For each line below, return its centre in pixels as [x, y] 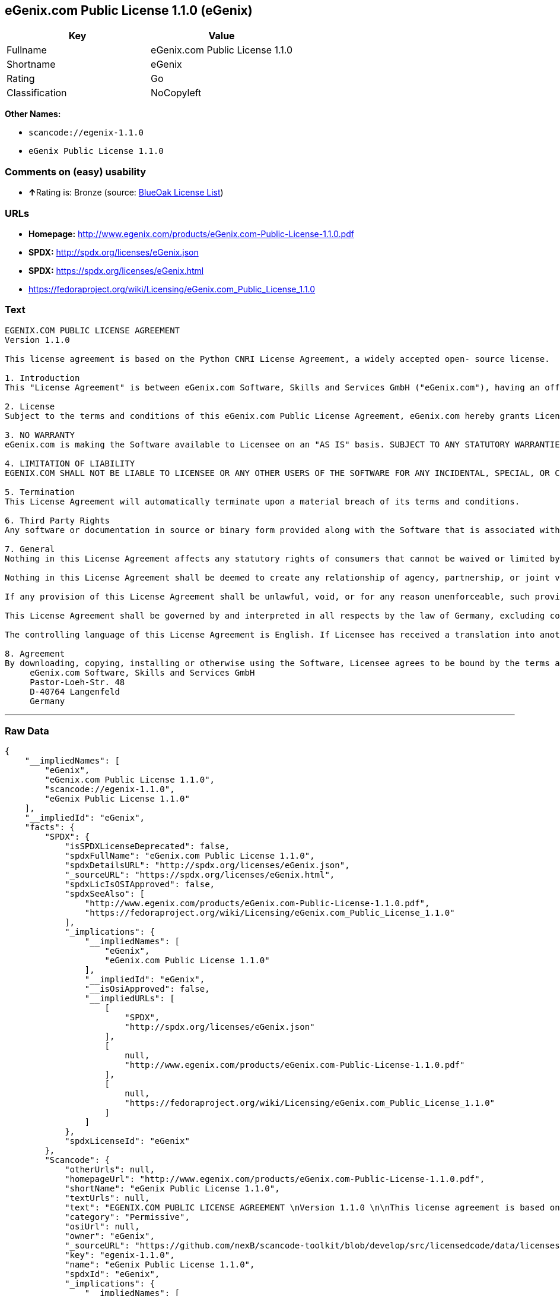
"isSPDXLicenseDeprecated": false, [147, 846]
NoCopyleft [176, 93]
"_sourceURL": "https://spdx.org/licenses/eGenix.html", [200, 875]
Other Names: [33, 114]
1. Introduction [42, 378]
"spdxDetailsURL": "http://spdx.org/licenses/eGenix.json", [207, 865]
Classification [37, 93]
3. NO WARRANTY [40, 435]
